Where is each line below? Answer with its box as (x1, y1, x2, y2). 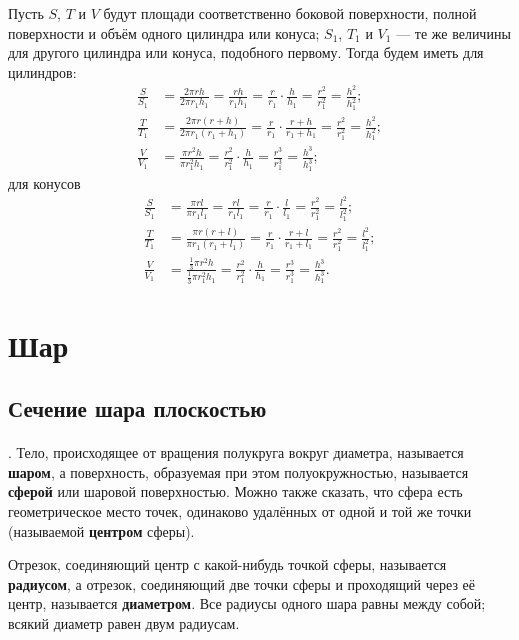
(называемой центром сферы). (8, 520, 195, 541)
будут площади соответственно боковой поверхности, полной (103, 3, 477, 23)
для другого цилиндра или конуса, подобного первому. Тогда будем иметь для (8, 42, 484, 63)
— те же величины (396, 22, 511, 43)
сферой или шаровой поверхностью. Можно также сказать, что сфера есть (8, 481, 463, 502)
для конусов (8, 172, 81, 193)
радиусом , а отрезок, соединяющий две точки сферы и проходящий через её (8, 573, 476, 594)
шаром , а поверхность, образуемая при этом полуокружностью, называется (8, 461, 469, 482)
